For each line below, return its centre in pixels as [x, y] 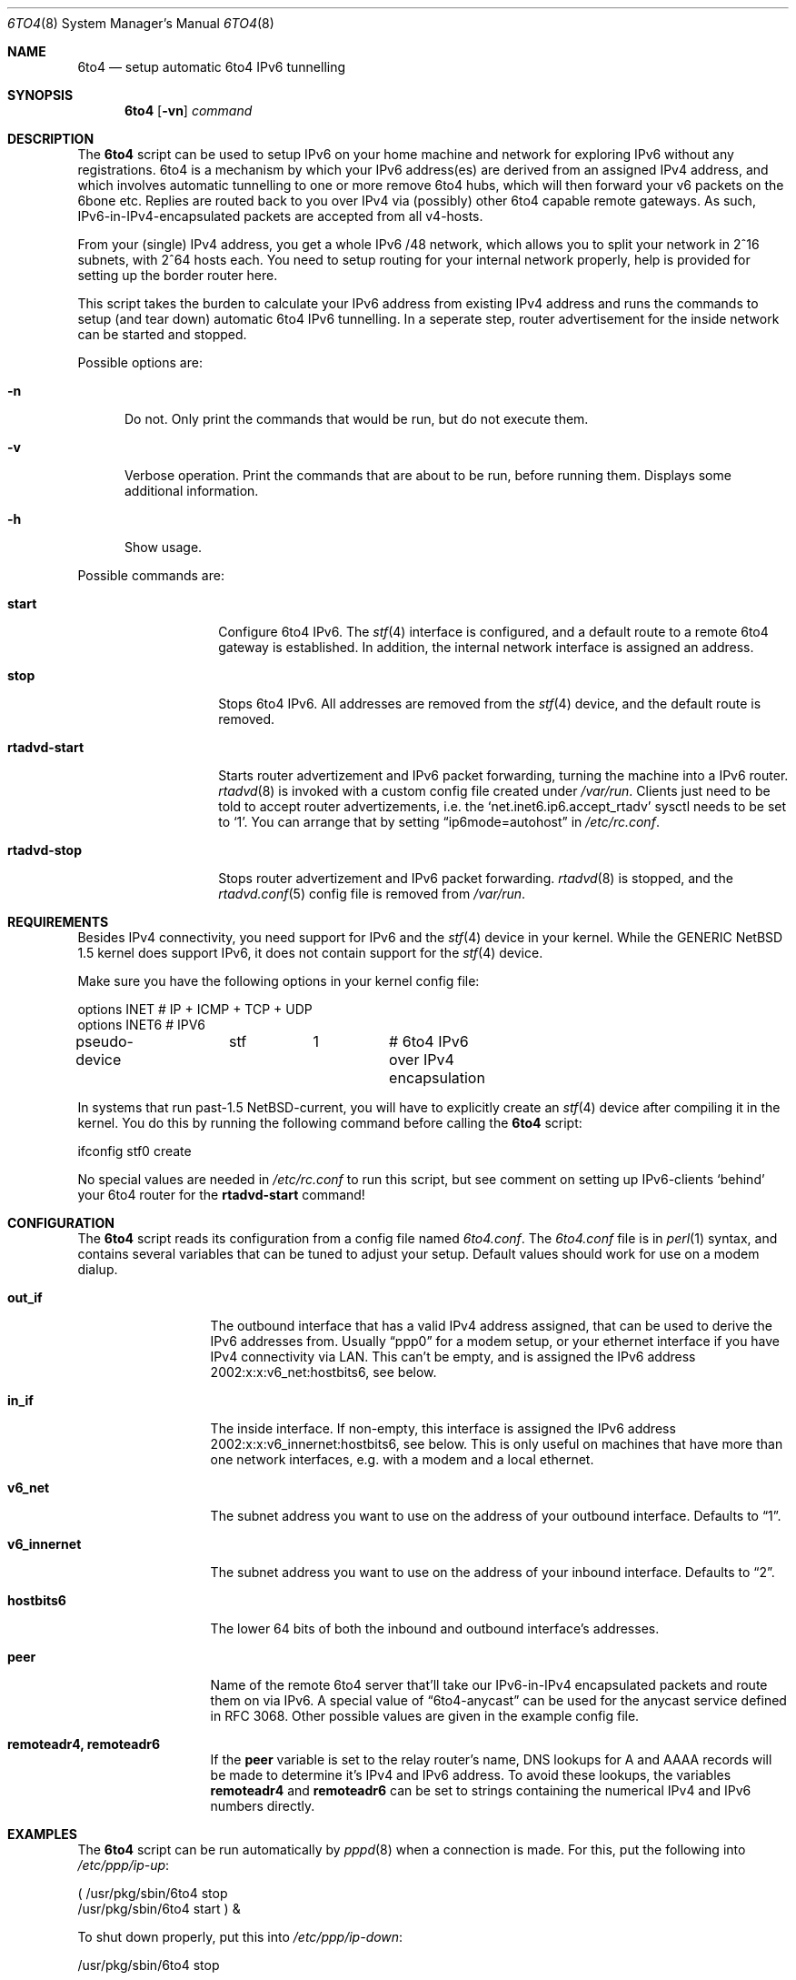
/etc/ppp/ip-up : [124, 1865]
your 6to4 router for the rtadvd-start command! [221, 1195]
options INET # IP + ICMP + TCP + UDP [195, 1009]
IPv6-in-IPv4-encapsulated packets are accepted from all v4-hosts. [280, 216]
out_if [25, 1297]
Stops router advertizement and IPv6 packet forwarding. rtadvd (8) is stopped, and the [476, 878]
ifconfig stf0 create [134, 1151]
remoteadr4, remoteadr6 [84, 1744]
